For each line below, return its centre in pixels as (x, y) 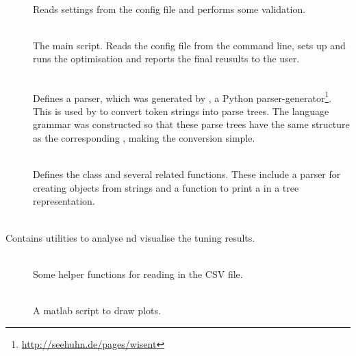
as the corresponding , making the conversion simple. (144, 138)
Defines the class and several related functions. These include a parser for (187, 174)
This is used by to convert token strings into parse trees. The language (181, 111)
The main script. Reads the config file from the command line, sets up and (189, 45)
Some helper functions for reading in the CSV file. (138, 274)
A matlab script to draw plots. (97, 310)
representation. (64, 201)
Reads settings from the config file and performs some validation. (169, 9)
